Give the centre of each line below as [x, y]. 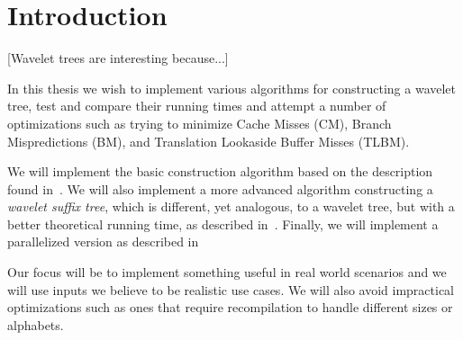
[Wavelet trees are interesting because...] [118, 58]
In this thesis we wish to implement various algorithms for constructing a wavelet [232, 88]
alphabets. [36, 324]
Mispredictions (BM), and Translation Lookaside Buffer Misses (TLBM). [209, 141]
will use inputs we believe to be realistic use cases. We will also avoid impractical [231, 289]
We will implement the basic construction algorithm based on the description [220, 171]
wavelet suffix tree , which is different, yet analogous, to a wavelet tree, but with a [231, 206]
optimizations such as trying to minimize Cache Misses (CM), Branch [200, 123]
